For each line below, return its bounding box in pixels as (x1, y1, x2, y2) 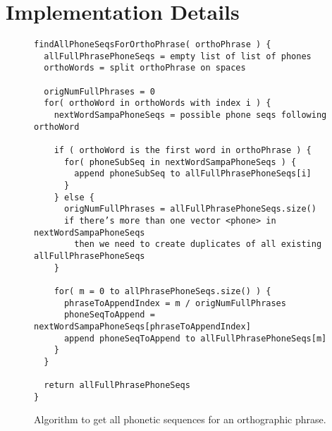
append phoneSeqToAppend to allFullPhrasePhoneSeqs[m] (63, 333, 327, 344)
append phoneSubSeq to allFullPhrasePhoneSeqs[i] (74, 169, 312, 179)
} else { (54, 192, 94, 202)
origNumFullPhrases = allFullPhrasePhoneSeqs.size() (63, 204, 316, 214)
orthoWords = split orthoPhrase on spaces (44, 63, 246, 73)
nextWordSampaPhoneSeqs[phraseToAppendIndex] (34, 321, 251, 332)
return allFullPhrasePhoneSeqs (44, 380, 190, 391)
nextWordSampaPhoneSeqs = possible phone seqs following (54, 110, 327, 121)
